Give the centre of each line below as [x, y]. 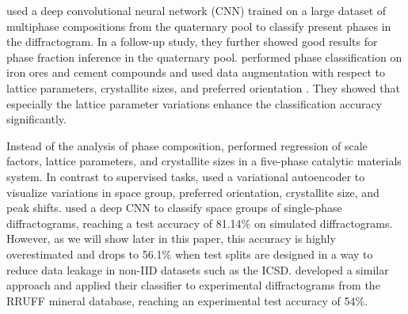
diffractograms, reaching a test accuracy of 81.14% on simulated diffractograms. [200, 223]
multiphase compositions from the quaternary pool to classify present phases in [199, 26]
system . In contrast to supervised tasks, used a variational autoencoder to [186, 176]
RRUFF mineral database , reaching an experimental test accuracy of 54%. [187, 300]
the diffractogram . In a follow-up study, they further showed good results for [192, 42]
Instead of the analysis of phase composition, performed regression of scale [187, 145]
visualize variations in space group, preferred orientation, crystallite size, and [193, 192]
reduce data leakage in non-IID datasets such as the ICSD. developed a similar [198, 269]
